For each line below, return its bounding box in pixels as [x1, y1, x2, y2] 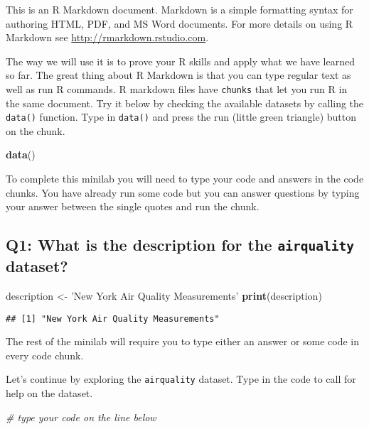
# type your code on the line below [6, 409, 156, 424]
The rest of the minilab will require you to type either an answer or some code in [6, 334, 360, 349]
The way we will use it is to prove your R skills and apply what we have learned [6, 53, 355, 68]
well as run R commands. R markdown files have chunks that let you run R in [6, 81, 348, 96]
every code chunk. [6, 347, 84, 362]
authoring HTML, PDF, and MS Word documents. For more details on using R [6, 16, 353, 31]
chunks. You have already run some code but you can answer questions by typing [6, 185, 360, 200]
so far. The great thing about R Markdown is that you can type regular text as [6, 67, 351, 82]
